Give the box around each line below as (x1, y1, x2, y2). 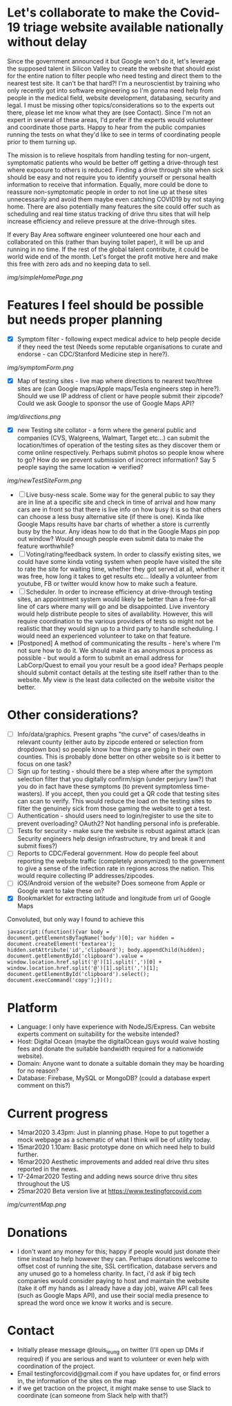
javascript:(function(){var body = (7, 928, 110, 936)
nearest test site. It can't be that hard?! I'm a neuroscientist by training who (7, 79, 220, 87)
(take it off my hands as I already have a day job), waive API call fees (17, 1284, 213, 1292)
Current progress (7, 1106, 108, 1121)
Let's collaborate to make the (7, 5, 177, 21)
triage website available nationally (23, 19, 224, 35)
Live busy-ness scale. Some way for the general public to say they (26, 491, 215, 499)
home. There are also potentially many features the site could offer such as (7, 202, 221, 211)
